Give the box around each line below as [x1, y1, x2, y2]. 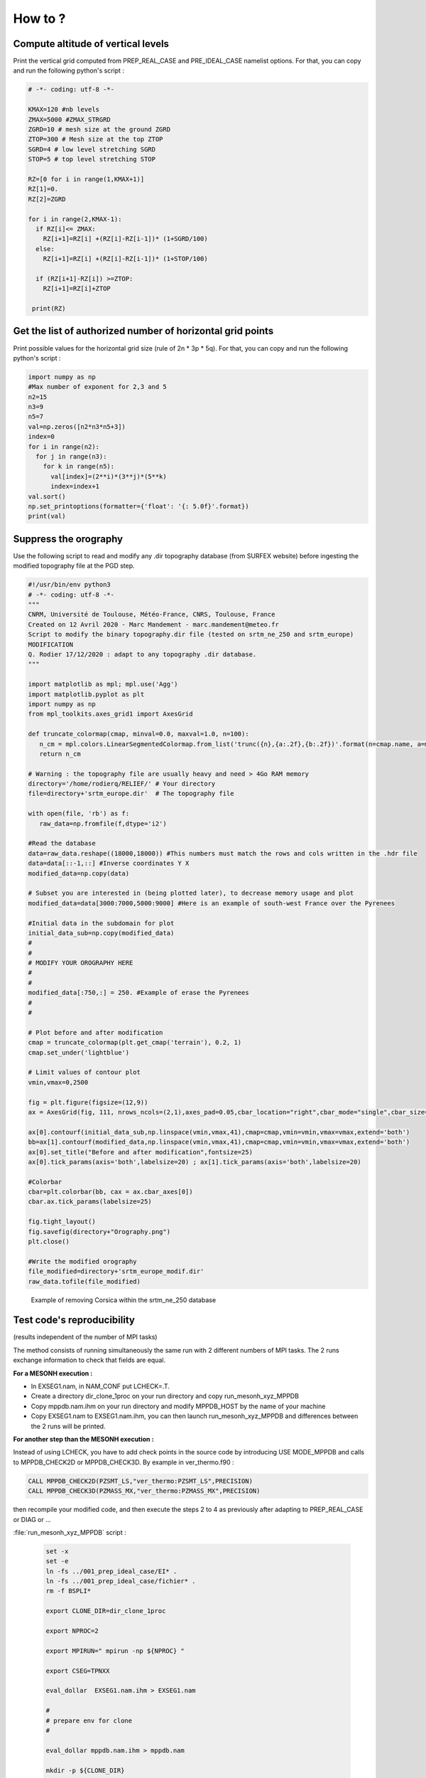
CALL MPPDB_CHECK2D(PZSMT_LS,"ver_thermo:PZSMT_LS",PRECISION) [28, 1476, 253, 1485]
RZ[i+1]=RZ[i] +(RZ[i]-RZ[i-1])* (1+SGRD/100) [43, 235, 209, 243]
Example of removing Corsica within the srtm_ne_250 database [31, 1295, 217, 1304]
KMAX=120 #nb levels [28, 105, 99, 114]
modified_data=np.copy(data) [28, 869, 130, 878]
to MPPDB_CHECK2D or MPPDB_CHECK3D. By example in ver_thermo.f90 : [13, 1458, 234, 1466]
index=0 [28, 432, 55, 441]
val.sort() [28, 492, 66, 501]
